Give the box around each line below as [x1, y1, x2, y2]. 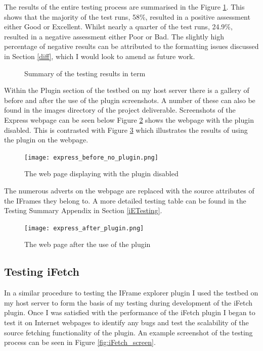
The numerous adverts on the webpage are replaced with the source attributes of [4, 185, 254, 195]
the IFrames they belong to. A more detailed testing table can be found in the [4, 195, 246, 206]
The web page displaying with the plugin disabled [24, 168, 179, 179]
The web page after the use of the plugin [24, 239, 151, 249]
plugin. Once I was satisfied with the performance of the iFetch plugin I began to [4, 307, 255, 318]
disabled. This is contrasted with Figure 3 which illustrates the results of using [4, 124, 248, 135]
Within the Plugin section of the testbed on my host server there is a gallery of [4, 85, 249, 95]
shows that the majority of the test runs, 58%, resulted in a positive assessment [4, 11, 250, 22]
